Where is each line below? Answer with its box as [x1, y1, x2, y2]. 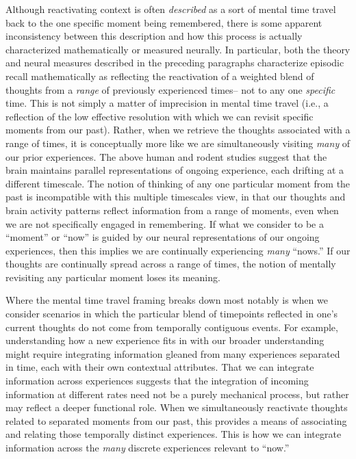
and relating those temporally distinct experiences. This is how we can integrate [5, 427, 342, 441]
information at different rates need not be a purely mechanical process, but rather [5, 386, 349, 401]
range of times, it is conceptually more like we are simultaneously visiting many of [5, 135, 351, 150]
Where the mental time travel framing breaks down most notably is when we [5, 293, 328, 307]
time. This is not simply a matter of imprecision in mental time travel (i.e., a [5, 96, 329, 110]
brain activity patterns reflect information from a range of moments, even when [5, 202, 339, 217]
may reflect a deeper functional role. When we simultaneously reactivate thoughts [5, 400, 348, 415]
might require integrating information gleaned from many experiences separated [5, 346, 340, 360]
